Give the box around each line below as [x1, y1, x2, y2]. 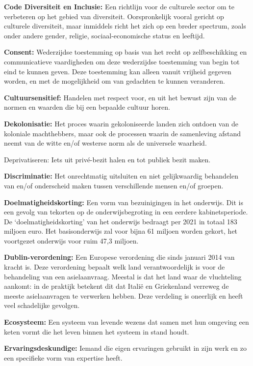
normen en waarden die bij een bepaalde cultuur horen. [4, 102, 170, 112]
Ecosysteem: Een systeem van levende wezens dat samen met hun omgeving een [4, 317, 249, 327]
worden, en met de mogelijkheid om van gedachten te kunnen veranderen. [4, 76, 225, 86]
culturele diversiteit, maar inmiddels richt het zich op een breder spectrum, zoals [4, 21, 246, 31]
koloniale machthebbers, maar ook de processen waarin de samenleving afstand [4, 128, 241, 138]
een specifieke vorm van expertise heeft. [4, 352, 123, 363]
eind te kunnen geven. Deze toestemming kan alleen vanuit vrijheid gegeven [4, 66, 231, 76]
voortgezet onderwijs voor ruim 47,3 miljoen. [4, 235, 139, 245]
